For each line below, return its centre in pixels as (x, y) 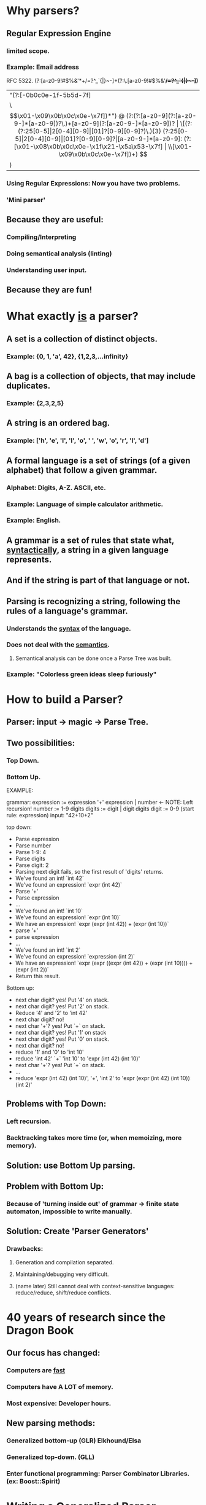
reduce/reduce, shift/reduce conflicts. (63, 1293)
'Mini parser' (26, 200)
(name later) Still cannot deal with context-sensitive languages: (95, 1286)
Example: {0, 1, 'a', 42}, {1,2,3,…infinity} (67, 356)
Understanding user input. (47, 270)
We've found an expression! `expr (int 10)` (68, 917)
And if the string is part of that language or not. (98, 581)
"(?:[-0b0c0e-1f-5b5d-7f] (50, 95)
